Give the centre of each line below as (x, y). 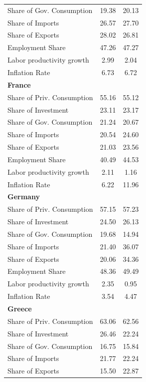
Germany (24, 197)
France (19, 84)
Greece (20, 308)
